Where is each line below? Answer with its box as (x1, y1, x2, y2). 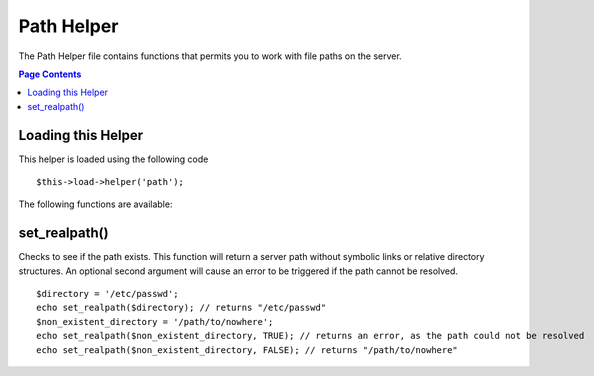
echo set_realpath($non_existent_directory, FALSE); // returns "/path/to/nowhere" (36, 344, 459, 355)
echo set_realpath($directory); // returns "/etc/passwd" (36, 302, 327, 314)
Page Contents (18, 68, 82, 80)
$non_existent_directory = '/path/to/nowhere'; (36, 316, 274, 327)
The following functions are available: (18, 198, 173, 210)
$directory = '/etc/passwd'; (36, 288, 179, 300)
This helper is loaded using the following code (18, 153, 209, 165)
